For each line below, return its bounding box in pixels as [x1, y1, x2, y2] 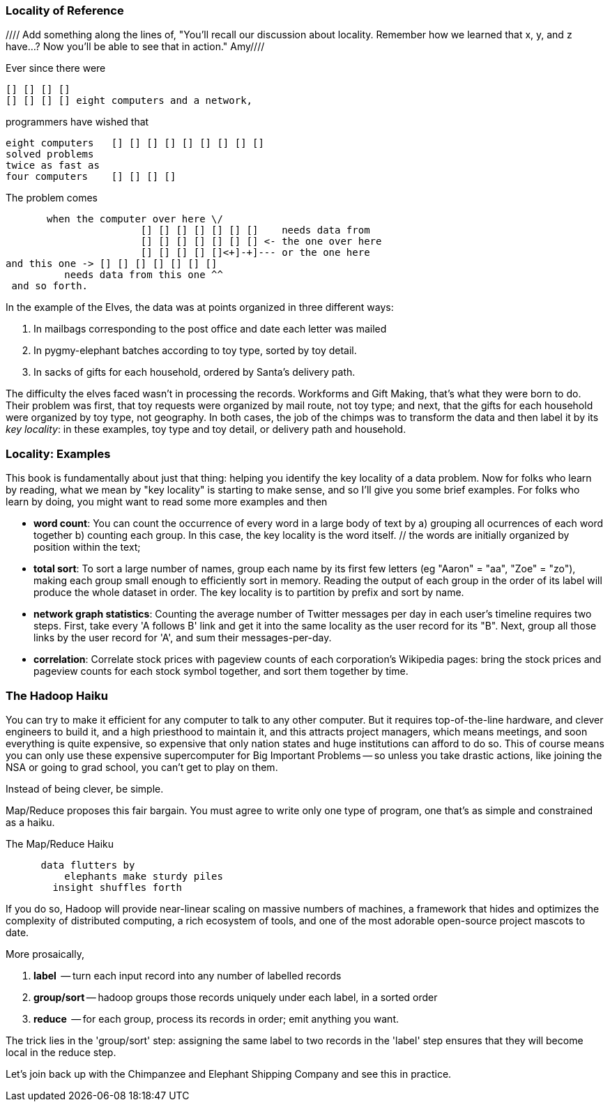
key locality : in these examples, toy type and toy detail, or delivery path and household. [6, 423, 406, 436]
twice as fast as [6, 160, 100, 171]
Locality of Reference [6, 3, 124, 17]
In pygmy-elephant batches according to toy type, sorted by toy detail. [33, 344, 357, 357]
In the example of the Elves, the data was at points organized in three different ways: [6, 301, 394, 314]
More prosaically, [6, 947, 84, 960]
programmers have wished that [6, 116, 149, 128]
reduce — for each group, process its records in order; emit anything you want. [33, 1012, 399, 1025]
